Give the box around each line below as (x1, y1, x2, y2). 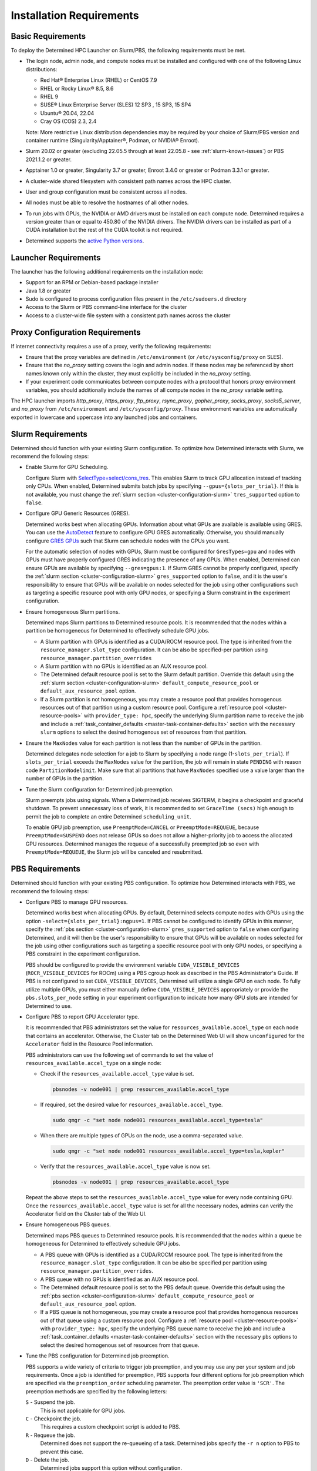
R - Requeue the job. (25, 1432, 76, 1439)
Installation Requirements (11, 9, 139, 22)
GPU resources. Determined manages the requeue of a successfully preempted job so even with (25, 840, 259, 847)
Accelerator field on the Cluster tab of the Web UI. (25, 1210, 147, 1217)
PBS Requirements (11, 864, 80, 874)
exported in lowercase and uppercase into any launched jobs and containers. (11, 414, 198, 421)
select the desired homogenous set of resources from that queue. (40, 1342, 200, 1349)
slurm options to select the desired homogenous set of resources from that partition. (40, 728, 247, 735)
